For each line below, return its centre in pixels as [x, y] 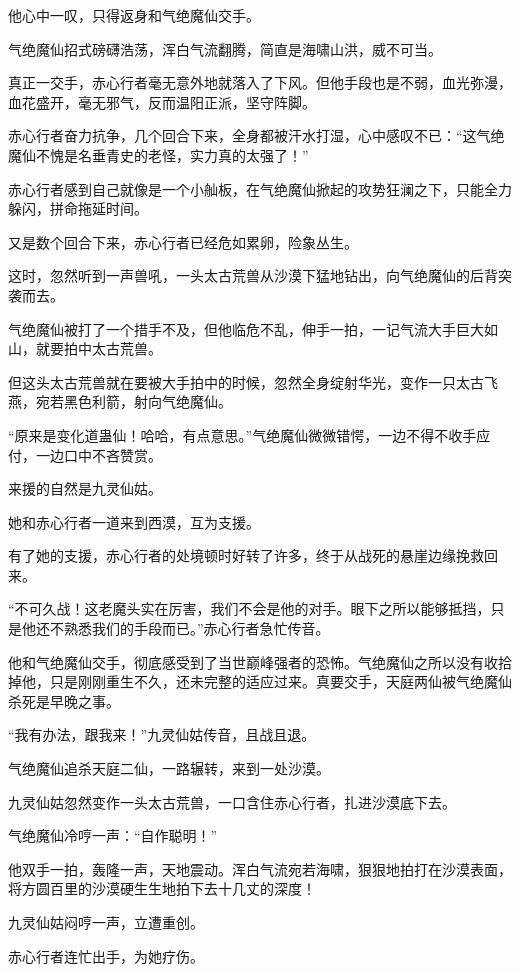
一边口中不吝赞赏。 [98, 454]
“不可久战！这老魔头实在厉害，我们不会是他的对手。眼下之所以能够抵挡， [249, 608]
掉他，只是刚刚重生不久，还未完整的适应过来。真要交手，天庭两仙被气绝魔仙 [260, 681]
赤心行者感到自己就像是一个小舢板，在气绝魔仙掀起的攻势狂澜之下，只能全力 [260, 188]
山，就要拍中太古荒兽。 [85, 348]
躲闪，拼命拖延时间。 [78, 208]
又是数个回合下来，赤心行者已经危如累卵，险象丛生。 [183, 241]
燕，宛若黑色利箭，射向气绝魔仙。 [120, 401]
